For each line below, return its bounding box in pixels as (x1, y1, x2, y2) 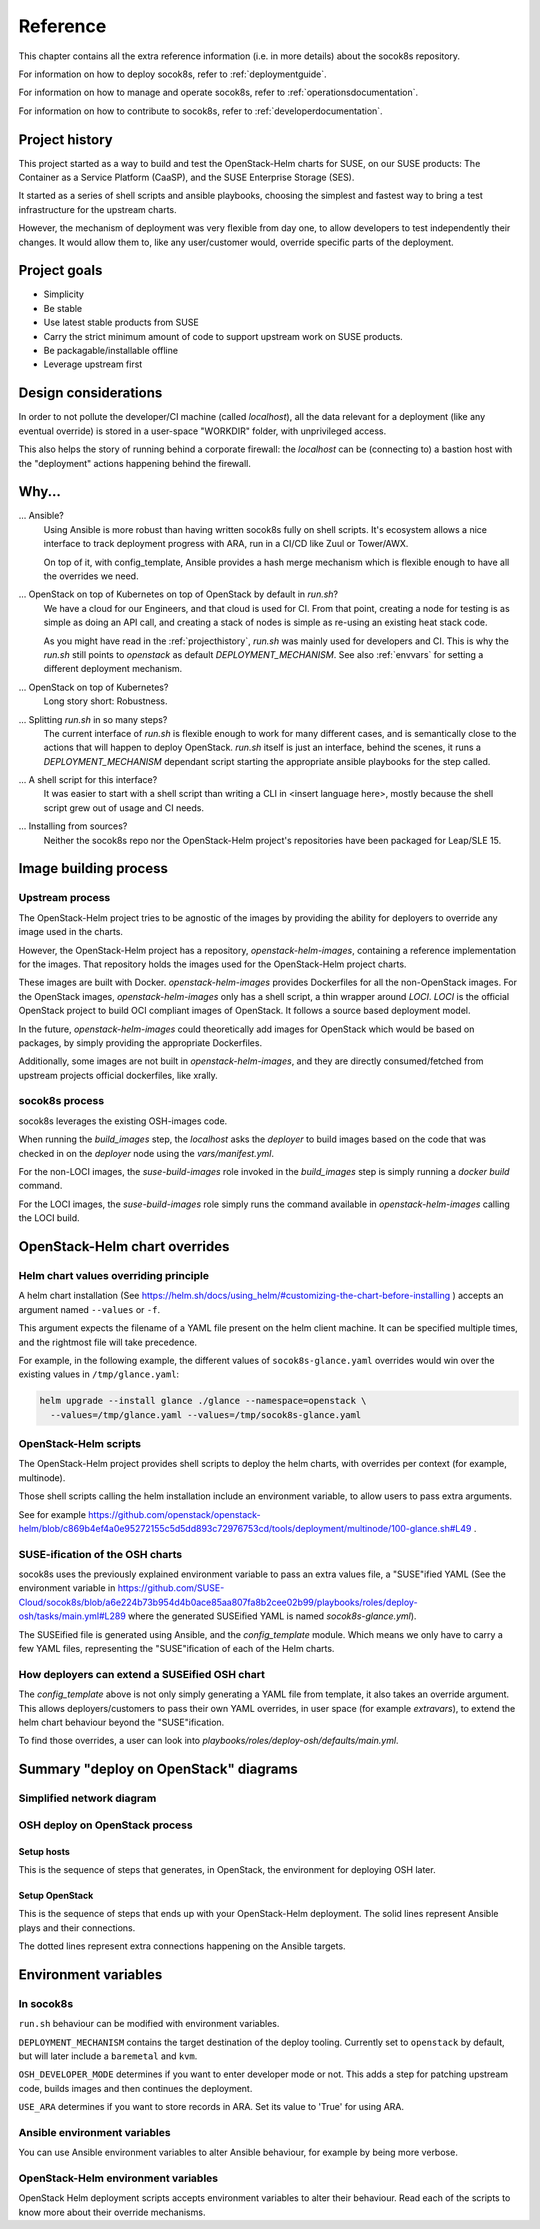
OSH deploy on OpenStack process (18, 1818, 194, 1832)
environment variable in (18, 1582, 116, 1594)
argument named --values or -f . (18, 1303, 160, 1315)
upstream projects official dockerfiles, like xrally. (18, 1069, 219, 1081)
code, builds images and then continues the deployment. (18, 2082, 253, 2094)
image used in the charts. (18, 926, 124, 938)
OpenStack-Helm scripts (18, 1437, 142, 1451)
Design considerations (18, 385, 163, 402)
